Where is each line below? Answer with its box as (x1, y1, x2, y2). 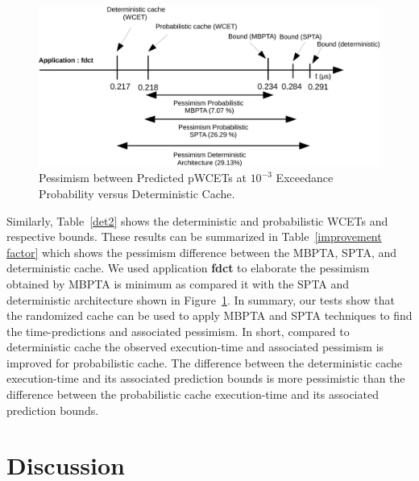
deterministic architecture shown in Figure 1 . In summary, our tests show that (6, 291, 395, 308)
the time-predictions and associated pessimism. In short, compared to (6, 322, 350, 339)
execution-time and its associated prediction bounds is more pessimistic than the (6, 370, 405, 387)
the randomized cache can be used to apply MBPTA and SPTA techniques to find (6, 307, 413, 324)
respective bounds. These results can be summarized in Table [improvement (6, 228, 382, 245)
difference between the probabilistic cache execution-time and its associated (6, 386, 379, 403)
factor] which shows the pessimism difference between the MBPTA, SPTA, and (6, 243, 397, 260)
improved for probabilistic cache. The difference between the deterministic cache (6, 354, 403, 371)
